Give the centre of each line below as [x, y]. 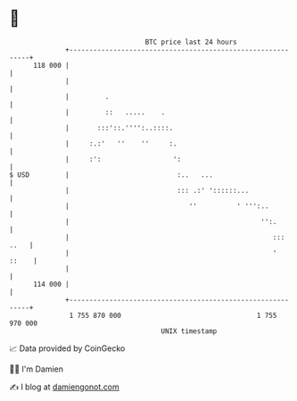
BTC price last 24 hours [191, 42]
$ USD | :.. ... [111, 175]
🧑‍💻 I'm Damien [37, 369]
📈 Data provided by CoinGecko [67, 348]
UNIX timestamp [189, 331]
